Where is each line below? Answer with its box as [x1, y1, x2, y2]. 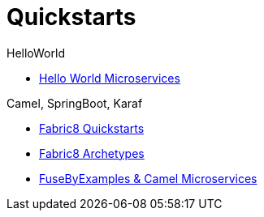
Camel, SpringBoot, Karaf [6, 96, 143, 110]
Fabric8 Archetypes [39, 146, 145, 160]
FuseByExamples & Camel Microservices [39, 171, 258, 185]
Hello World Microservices [39, 70, 180, 85]
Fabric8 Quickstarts [39, 121, 145, 135]
